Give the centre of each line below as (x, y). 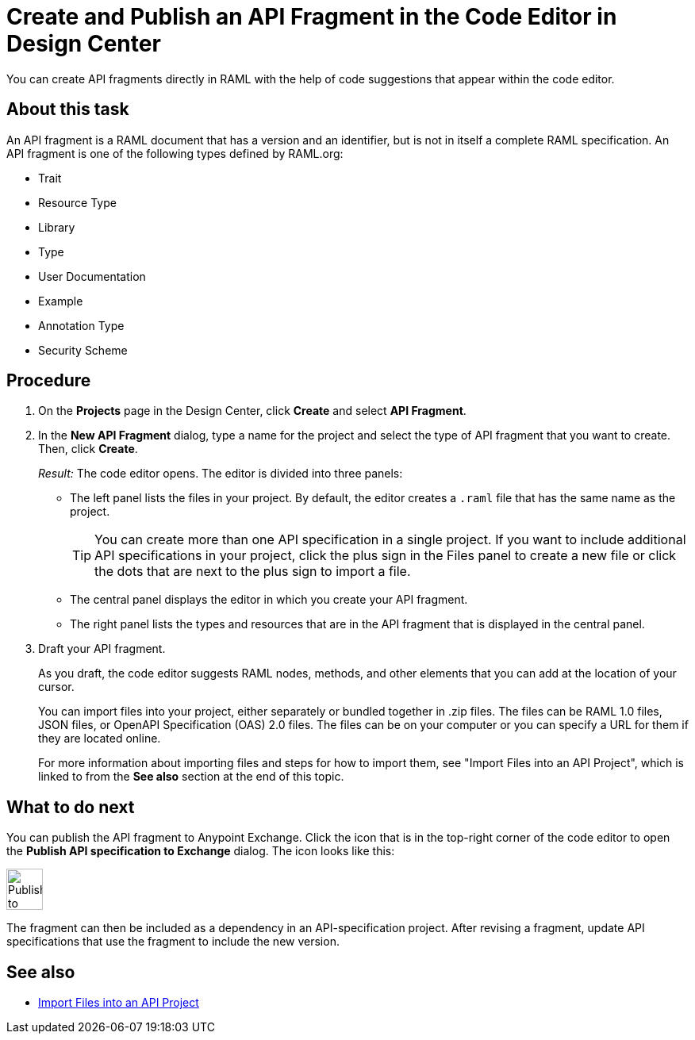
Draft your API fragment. (102, 649)
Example (61, 301)
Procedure (49, 381)
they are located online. (100, 739)
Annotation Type (81, 325)
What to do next (71, 807)
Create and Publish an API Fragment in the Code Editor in (312, 17)
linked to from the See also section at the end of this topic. (191, 777)
